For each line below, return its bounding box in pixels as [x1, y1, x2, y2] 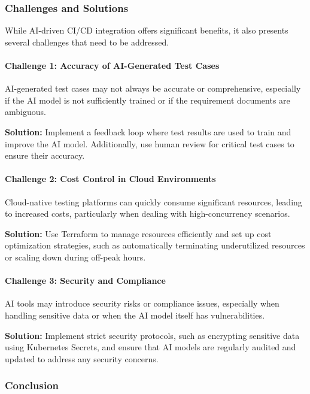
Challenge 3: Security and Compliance [5, 274, 166, 287]
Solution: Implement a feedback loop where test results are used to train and [5, 125, 291, 138]
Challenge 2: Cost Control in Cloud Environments [5, 172, 216, 185]
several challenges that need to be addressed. [5, 35, 169, 48]
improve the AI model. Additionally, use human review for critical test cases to [5, 137, 294, 150]
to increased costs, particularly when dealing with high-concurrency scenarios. [5, 207, 290, 220]
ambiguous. [5, 105, 46, 118]
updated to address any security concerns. [5, 352, 159, 365]
